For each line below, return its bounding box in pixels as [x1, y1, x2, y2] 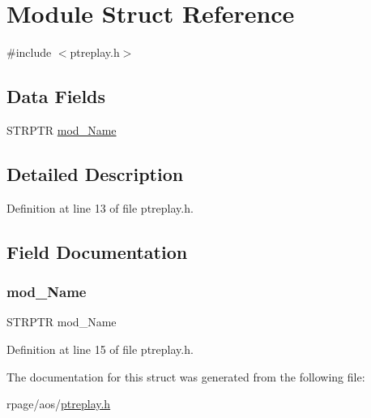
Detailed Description [6, 161, 184, 186]
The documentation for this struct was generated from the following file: [6, 368, 365, 385]
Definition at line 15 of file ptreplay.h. [6, 340, 194, 357]
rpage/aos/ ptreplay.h [6, 395, 111, 412]
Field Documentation [6, 239, 188, 264]
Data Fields [6, 84, 106, 109]
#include [6, 44, 52, 61]
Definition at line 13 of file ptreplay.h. [6, 199, 194, 216]
